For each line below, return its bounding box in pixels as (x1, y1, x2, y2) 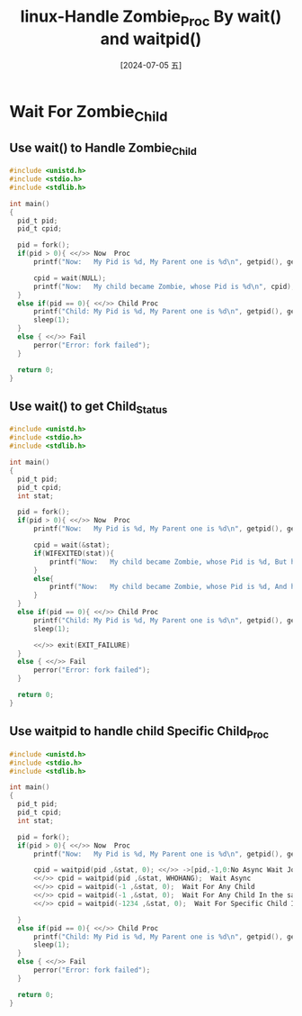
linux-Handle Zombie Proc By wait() (20, 6, 282, 30)
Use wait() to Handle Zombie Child (9, 140, 198, 158)
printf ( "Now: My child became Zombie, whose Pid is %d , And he (49, 583, 299, 592)
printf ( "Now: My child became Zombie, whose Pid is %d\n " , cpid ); (32, 282, 296, 291)
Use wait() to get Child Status (9, 398, 168, 416)
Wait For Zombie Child (9, 101, 168, 125)
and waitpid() (100, 29, 202, 49)
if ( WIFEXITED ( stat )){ (32, 549, 115, 558)
